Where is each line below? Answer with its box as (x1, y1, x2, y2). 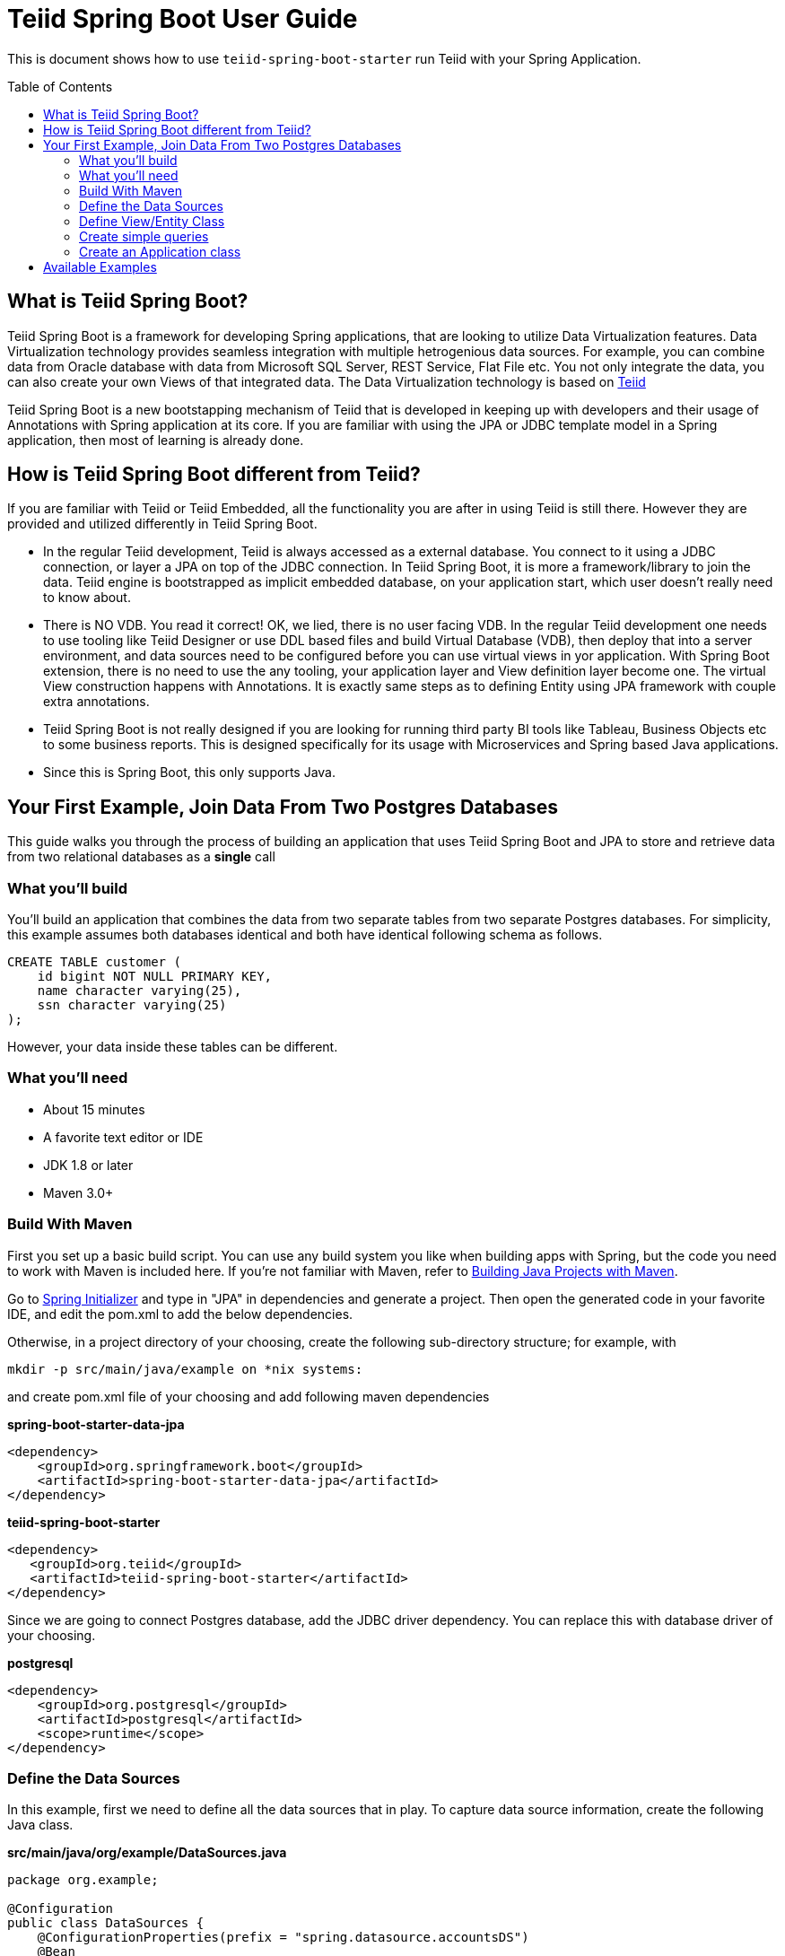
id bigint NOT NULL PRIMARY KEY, (37, 969, 273, 984)
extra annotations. (43, 694, 150, 710)
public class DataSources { (7, 1916, 205, 1931)
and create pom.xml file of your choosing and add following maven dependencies (7, 1388, 490, 1404)
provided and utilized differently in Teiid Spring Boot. (7, 516, 318, 532)
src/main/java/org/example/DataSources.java (7, 1845, 287, 1861)
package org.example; (7, 1873, 159, 1888)
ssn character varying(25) (37, 998, 227, 1013)
